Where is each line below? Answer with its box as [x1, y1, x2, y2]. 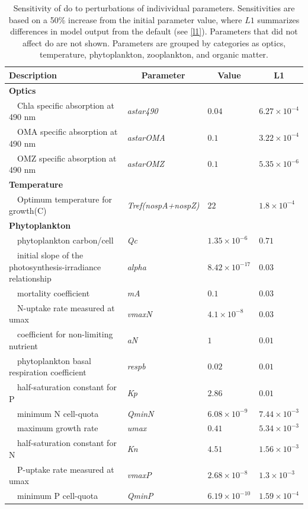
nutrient [9, 339, 38, 352]
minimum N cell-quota [17, 407, 99, 419]
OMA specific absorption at [17, 125, 118, 138]
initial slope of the [17, 248, 84, 261]
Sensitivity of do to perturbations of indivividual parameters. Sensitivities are [13, 2, 295, 14]
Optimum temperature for [17, 192, 112, 205]
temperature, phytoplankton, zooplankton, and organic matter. [39, 48, 268, 61]
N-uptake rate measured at [17, 301, 115, 314]
